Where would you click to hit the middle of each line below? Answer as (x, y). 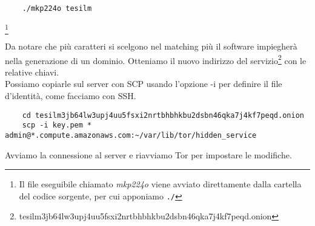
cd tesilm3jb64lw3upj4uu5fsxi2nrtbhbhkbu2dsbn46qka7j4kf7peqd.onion (163, 115)
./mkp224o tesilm (57, 8)
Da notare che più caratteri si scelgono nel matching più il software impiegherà (151, 46)
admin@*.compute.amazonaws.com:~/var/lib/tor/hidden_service (131, 135)
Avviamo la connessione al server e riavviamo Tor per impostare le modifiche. (148, 154)
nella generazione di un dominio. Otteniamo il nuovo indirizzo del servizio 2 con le (156, 59)
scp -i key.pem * (57, 125)
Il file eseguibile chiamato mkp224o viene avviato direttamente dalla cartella (160, 184)
